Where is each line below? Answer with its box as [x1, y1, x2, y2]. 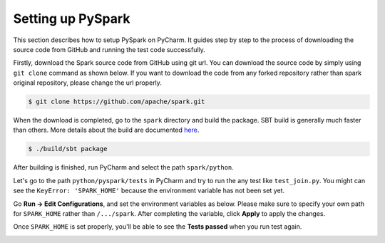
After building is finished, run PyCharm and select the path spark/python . [13, 163, 235, 172]
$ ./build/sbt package [28, 145, 108, 153]
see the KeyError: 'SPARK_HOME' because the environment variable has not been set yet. [13, 186, 285, 195]
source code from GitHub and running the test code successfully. [13, 45, 206, 53]
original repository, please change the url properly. [13, 78, 162, 87]
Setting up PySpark [13, 11, 130, 26]
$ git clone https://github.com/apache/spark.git [28, 98, 205, 106]
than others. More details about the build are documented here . [13, 125, 200, 135]
